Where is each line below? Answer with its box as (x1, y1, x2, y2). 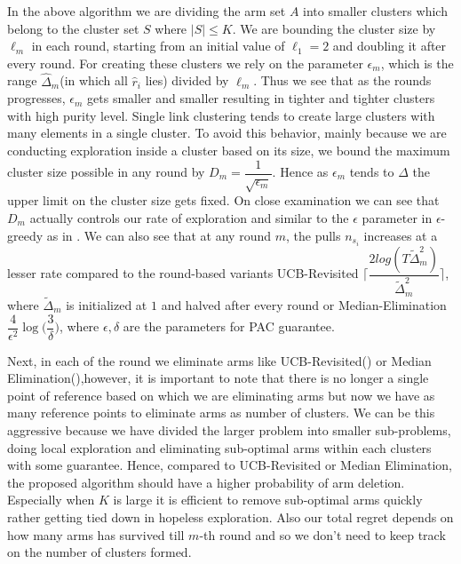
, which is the (380, 53, 454, 72)
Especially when (7, 490, 95, 509)
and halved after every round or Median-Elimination (161, 295, 447, 314)
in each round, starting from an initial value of (31, 36, 285, 55)
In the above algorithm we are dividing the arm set (7, 2, 286, 20)
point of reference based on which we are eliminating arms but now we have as (7, 385, 435, 404)
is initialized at (66, 295, 147, 314)
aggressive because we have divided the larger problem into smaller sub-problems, (7, 420, 451, 439)
